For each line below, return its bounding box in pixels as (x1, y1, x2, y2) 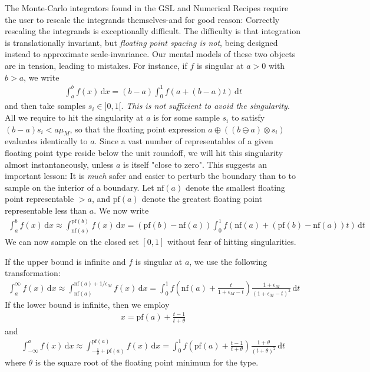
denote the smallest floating (185, 181, 285, 193)
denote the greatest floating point (141, 192, 263, 205)
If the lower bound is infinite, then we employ (5, 298, 170, 310)
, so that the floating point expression (70, 122, 206, 135)
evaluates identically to (5, 135, 88, 147)
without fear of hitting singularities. (167, 235, 296, 247)
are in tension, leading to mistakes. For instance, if (5, 59, 187, 71)
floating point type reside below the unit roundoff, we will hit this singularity (5, 147, 283, 159)
